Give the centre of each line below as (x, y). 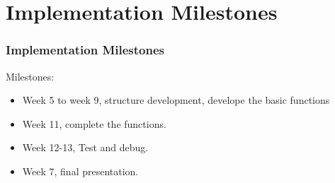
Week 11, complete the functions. (94, 123)
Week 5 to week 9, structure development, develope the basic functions (176, 100)
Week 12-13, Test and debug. (85, 147)
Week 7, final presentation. (80, 171)
